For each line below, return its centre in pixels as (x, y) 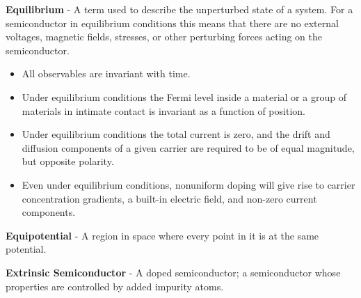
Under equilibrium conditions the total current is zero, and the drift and (176, 134)
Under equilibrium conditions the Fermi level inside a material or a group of (184, 96)
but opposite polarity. (68, 161)
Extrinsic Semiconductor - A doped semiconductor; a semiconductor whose (173, 272)
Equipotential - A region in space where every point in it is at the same (162, 235)
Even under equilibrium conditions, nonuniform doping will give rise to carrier (188, 184)
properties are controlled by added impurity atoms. (115, 286)
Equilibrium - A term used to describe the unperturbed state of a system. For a (179, 9)
